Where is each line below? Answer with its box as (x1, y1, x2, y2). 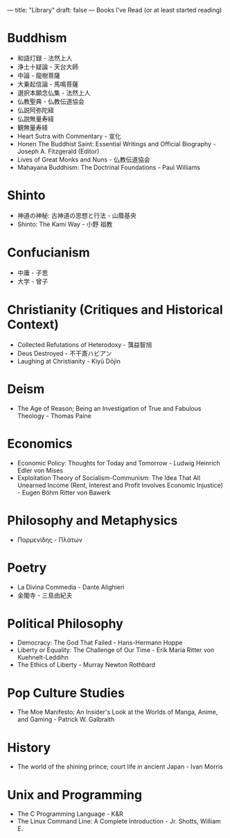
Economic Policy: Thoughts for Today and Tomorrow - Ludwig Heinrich (17, 459, 220, 467)
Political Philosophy (7, 615, 123, 631)
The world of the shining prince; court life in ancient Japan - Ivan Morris (17, 762, 223, 771)
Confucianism (7, 245, 90, 261)
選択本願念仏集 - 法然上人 (17, 88, 91, 96)
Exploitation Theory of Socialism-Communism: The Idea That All (17, 473, 201, 481)
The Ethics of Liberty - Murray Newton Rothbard (17, 660, 156, 669)
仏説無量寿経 (17, 114, 54, 123)
